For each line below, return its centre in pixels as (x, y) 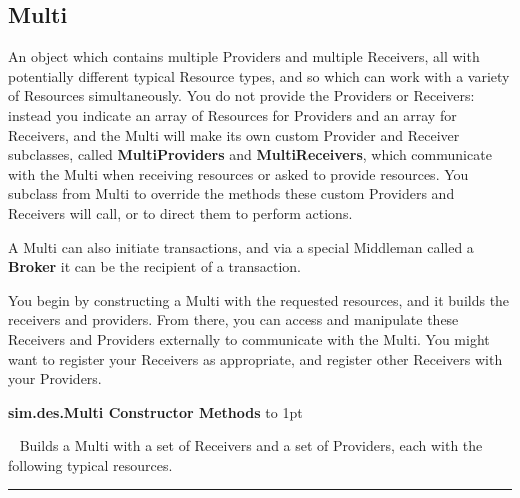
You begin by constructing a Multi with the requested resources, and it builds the (259, 299)
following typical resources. (90, 464)
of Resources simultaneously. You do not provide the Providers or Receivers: (241, 95)
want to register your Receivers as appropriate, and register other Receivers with (255, 358)
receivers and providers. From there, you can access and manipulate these (233, 319)
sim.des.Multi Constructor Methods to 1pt (155, 411)
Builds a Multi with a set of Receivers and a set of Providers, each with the (251, 445)
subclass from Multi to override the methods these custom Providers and (231, 193)
